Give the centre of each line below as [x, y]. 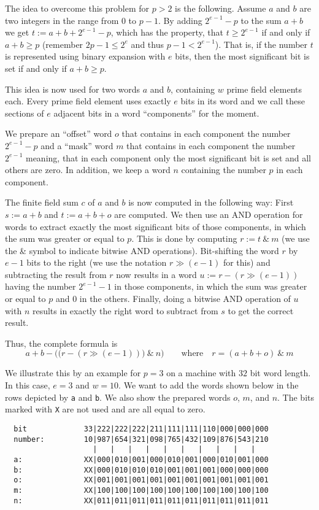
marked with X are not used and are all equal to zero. [105, 409]
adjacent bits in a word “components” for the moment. [156, 113]
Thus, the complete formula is [61, 343]
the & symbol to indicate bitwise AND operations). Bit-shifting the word [142, 250]
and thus [147, 44]
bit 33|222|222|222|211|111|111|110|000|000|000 [141, 429]
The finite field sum [42, 202]
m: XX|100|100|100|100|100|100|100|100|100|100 [141, 490]
